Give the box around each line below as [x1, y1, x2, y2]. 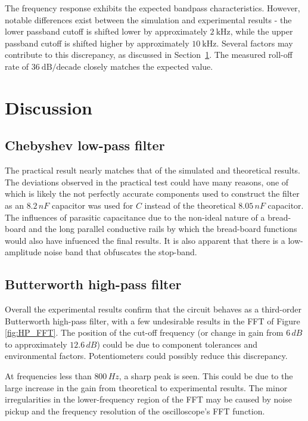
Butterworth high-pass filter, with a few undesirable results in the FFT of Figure [5, 314, 300, 327]
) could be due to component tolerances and [97, 338, 258, 350]
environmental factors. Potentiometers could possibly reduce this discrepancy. [5, 349, 288, 362]
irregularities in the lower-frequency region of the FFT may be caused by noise [5, 393, 292, 405]
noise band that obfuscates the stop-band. [44, 246, 197, 258]
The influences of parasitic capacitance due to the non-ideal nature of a [5, 210, 265, 223]
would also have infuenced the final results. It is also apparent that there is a [5, 234, 285, 246]
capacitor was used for [51, 199, 133, 211]
